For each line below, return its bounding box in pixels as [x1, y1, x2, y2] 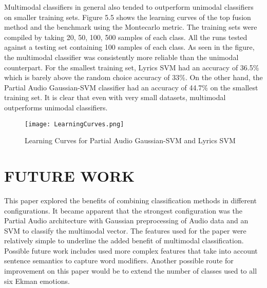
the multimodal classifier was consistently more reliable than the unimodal [4, 51, 239, 62]
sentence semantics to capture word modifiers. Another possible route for [4, 255, 234, 266]
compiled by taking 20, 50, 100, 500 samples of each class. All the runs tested [4, 31, 247, 42]
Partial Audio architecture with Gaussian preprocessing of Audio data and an [4, 215, 249, 226]
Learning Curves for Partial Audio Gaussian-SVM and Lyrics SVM [25, 135, 236, 146]
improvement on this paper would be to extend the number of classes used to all [4, 265, 257, 276]
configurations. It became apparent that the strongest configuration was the [4, 205, 243, 216]
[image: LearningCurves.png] [25, 120, 124, 128]
